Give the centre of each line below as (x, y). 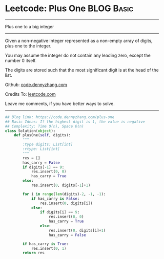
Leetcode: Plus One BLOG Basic (69, 9)
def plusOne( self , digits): (42, 135)
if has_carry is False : (55, 198)
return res (34, 253)
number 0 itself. (21, 60)
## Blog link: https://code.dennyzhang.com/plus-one (60, 117)
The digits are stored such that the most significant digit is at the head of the (82, 70)
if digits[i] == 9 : (60, 212)
